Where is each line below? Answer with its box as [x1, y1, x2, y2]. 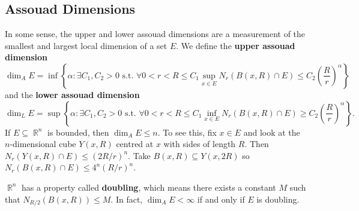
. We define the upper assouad [176, 39, 295, 51]
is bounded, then [47, 126, 109, 138]
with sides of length [163, 137, 236, 150]
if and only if [197, 192, 245, 205]
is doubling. [256, 192, 300, 205]
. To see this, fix [157, 126, 217, 138]
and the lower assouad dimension [5, 88, 140, 100]
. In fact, [110, 192, 143, 205]
